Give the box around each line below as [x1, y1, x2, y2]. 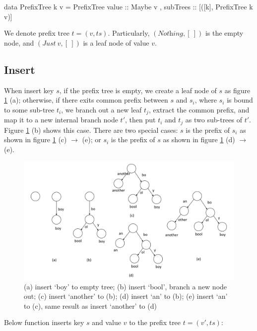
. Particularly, [108, 28, 150, 38]
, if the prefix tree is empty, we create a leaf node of [59, 85, 217, 95]
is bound [227, 95, 253, 105]
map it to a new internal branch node [4, 114, 118, 125]
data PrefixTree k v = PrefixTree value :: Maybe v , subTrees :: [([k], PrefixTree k [4, 1, 253, 11]
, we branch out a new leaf [61, 104, 142, 114]
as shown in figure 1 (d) [163, 134, 235, 145]
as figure [224, 85, 251, 95]
